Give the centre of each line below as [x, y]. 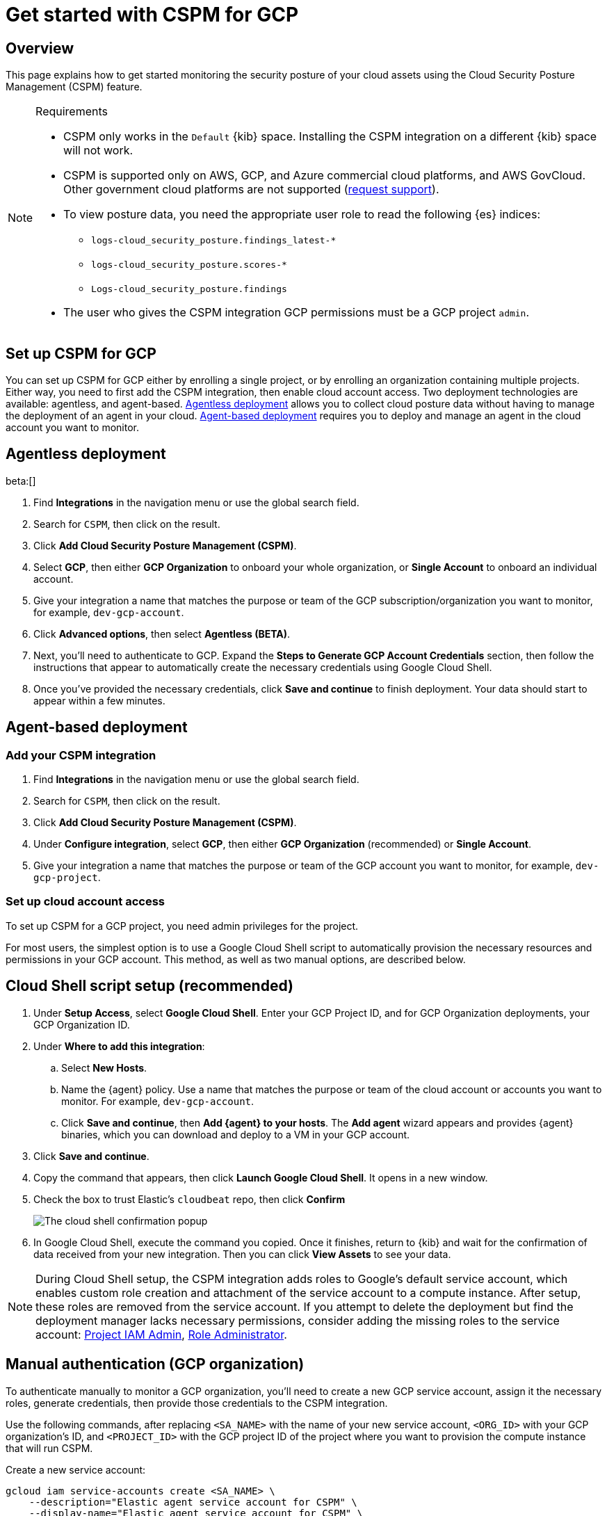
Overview [40, 48]
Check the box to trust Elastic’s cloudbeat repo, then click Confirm [189, 1199]
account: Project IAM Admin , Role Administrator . [161, 1334]
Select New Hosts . [104, 1067]
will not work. [98, 151]
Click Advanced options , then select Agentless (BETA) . [162, 634]
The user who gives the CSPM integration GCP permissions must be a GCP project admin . [297, 313]
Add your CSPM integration [81, 755]
